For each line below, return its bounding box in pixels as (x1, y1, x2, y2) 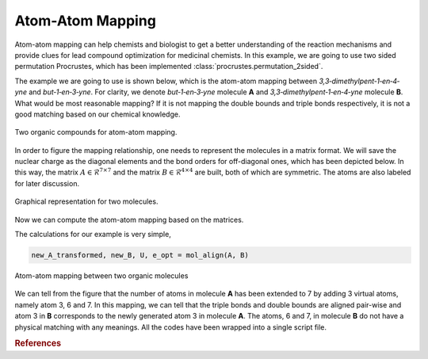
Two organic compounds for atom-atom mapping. (14, 128, 178, 137)
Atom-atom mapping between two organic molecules (14, 270, 189, 281)
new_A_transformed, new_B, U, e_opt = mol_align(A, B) (31, 250, 249, 259)
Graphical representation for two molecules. (14, 197, 159, 206)
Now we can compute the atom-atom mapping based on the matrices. (14, 215, 244, 224)
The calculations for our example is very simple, (14, 230, 172, 239)
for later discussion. (14, 178, 79, 188)
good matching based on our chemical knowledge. (14, 109, 181, 119)
